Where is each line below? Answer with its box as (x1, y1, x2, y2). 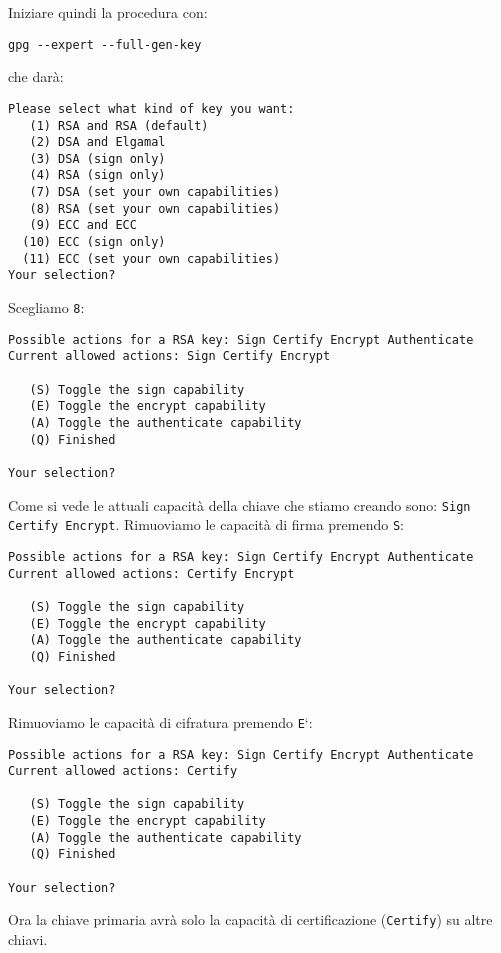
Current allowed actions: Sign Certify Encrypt (8, 349, 331, 364)
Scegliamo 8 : (8, 297, 85, 318)
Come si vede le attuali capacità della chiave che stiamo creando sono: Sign (8, 494, 471, 515)
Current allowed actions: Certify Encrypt (8, 566, 295, 581)
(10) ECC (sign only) (22, 235, 166, 250)
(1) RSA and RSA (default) (29, 118, 209, 133)
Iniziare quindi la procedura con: (8, 2, 208, 22)
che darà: (8, 66, 64, 87)
